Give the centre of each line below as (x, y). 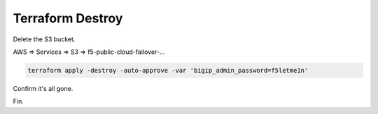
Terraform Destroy (68, 18)
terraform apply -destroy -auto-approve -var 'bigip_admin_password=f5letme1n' (168, 70)
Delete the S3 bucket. (44, 39)
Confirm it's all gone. (43, 88)
